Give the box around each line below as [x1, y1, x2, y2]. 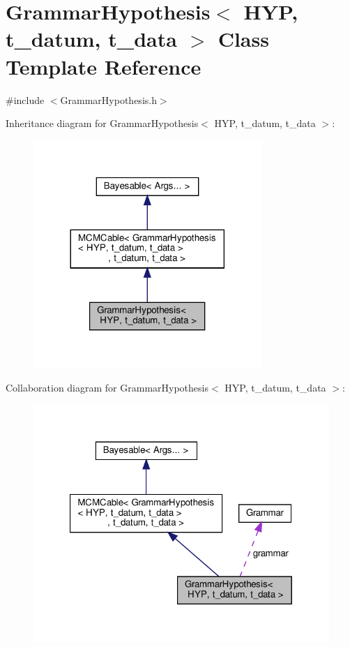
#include [6, 92, 45, 107]
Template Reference [6, 52, 201, 80]
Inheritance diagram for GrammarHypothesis [6, 116, 199, 131]
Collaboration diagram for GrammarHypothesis [6, 380, 208, 394]
